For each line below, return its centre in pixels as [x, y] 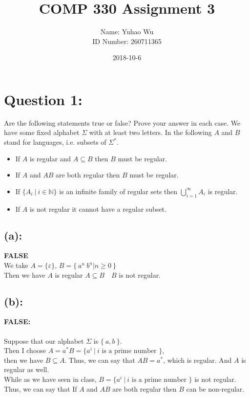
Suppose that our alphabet [44, 341]
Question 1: [43, 99]
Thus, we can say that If [41, 388]
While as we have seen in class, [50, 379]
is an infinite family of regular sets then [118, 191]
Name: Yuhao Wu [127, 32]
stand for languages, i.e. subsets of [55, 142]
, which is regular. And [198, 360]
